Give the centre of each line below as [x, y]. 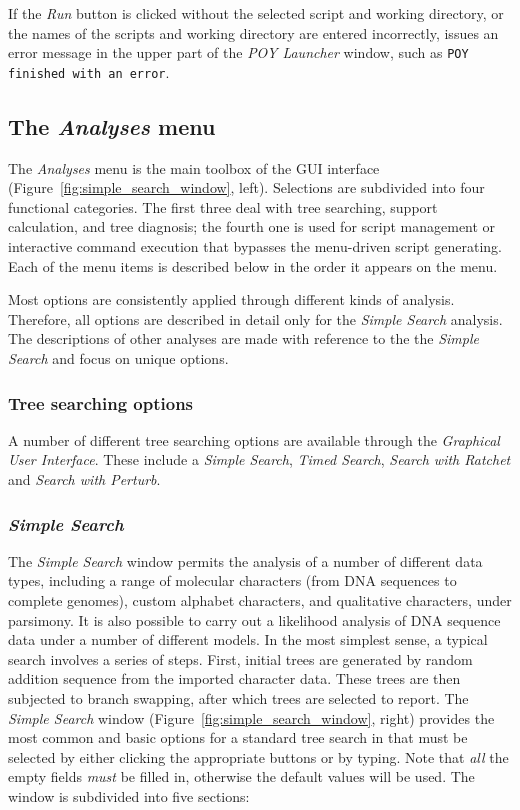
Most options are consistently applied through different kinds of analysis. [231, 299]
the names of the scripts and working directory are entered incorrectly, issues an [253, 32]
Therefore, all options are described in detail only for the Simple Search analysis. [255, 318]
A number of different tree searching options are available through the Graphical [254, 439]
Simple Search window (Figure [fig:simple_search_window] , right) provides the [251, 717]
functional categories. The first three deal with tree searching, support [223, 206]
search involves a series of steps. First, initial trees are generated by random [240, 658]
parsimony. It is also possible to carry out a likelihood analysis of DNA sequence [254, 619]
